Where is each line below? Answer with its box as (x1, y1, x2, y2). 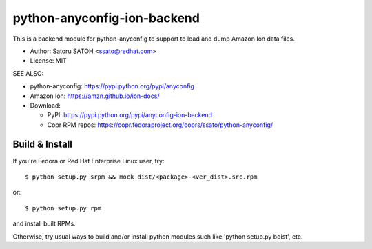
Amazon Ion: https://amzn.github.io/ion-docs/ (30, 92, 160, 100)
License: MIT (30, 57, 67, 65)
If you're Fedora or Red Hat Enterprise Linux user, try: (12, 157, 165, 165)
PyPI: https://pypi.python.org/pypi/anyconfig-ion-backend (47, 111, 213, 119)
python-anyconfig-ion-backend (12, 10, 200, 26)
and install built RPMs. (12, 219, 76, 228)
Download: (30, 101, 61, 110)
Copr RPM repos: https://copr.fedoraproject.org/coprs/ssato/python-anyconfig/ (47, 121, 273, 129)
